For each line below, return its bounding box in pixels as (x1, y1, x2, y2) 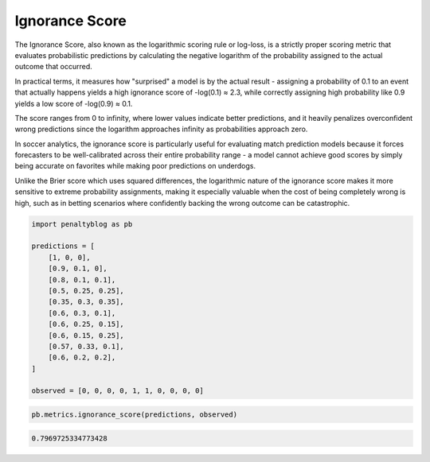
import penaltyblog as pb (31, 219, 133, 228)
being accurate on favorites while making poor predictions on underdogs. (14, 161, 256, 171)
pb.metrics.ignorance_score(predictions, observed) (31, 410, 238, 419)
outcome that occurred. (14, 62, 93, 72)
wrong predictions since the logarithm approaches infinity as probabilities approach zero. (14, 124, 308, 134)
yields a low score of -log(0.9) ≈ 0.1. (14, 99, 133, 108)
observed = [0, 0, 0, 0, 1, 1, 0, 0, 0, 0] (31, 386, 205, 395)
